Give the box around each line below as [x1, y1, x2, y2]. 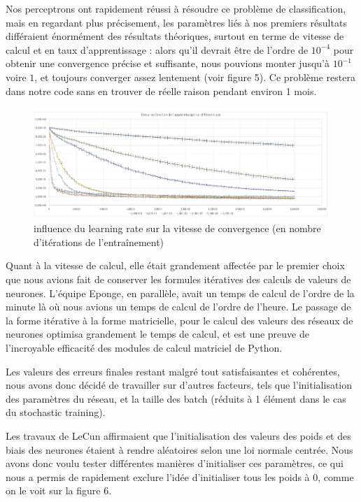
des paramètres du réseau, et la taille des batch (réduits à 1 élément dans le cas [6, 391, 346, 406]
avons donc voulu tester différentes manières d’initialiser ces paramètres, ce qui [6, 456, 344, 471]
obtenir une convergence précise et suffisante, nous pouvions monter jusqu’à [6, 56, 330, 71]
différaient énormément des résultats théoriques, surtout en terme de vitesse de [6, 29, 344, 43]
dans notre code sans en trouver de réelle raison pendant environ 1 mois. [6, 83, 317, 98]
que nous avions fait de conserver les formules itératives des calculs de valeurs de [6, 271, 351, 286]
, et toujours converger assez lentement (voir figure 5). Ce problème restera [34, 69, 355, 84]
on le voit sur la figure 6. [6, 483, 112, 498]
